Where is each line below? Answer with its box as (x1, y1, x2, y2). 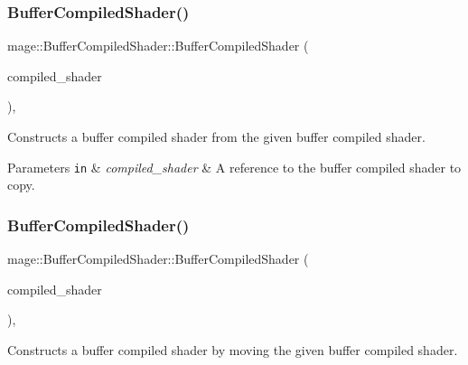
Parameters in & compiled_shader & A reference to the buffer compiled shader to (7, 157, 462, 176)
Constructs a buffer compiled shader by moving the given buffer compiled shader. (7, 340, 458, 359)
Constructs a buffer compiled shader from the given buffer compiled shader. (7, 127, 426, 145)
